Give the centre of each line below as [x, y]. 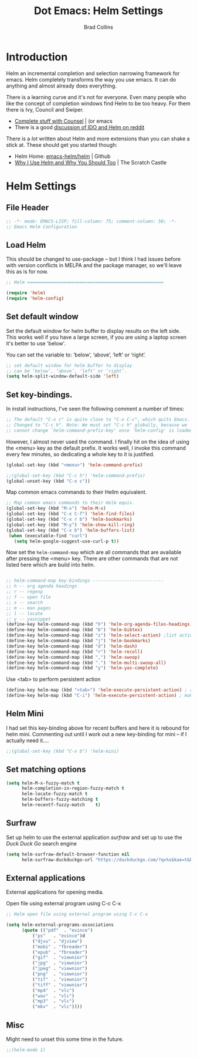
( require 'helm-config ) [35, 298]
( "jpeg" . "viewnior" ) [60, 969]
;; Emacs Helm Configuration [42, 227]
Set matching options [46, 769]
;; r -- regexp [25, 592]
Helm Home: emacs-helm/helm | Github [62, 156]
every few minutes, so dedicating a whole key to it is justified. [80, 454]
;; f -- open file [28, 597]
